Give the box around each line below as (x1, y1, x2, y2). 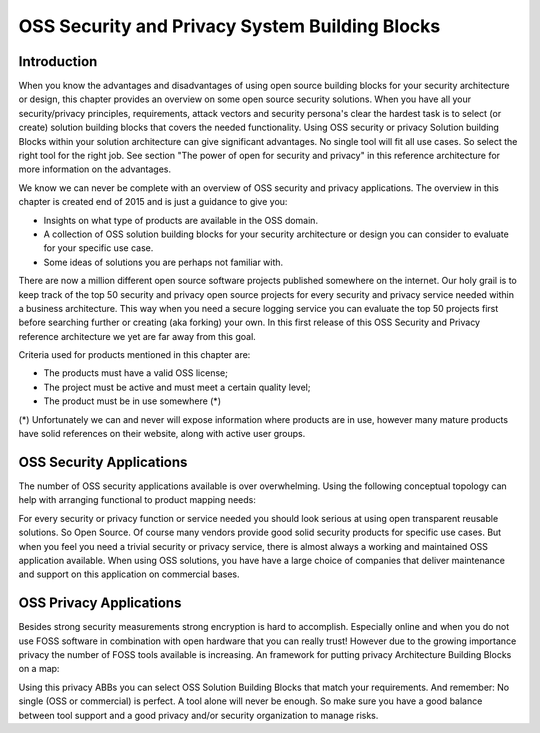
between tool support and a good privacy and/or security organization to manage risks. (18, 709, 379, 721)
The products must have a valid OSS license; (43, 367, 229, 379)
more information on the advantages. (18, 163, 172, 175)
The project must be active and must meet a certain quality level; (43, 381, 311, 393)
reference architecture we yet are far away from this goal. (18, 330, 257, 342)
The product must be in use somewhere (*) (43, 395, 222, 407)
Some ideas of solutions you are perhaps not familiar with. (43, 256, 284, 268)
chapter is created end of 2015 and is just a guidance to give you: (18, 196, 288, 208)
